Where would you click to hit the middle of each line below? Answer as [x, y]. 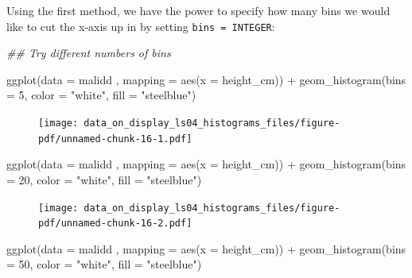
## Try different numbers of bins [89, 53]
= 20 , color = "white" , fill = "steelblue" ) [104, 179]
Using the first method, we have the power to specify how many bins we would [198, 10]
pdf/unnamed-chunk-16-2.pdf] [115, 224]
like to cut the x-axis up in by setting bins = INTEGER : [141, 26]
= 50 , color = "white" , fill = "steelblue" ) [104, 264]
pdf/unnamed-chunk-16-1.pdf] [115, 139]
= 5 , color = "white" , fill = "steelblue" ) [101, 95]
